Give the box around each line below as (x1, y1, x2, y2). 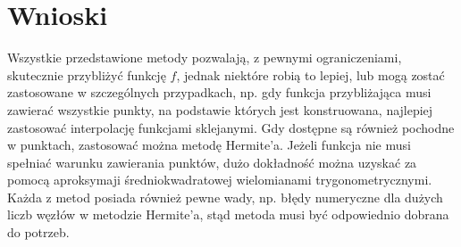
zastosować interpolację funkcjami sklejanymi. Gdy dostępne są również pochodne (7, 118, 455, 136)
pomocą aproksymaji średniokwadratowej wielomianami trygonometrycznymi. (7, 170, 432, 189)
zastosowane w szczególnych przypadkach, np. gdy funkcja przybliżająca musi (7, 83, 432, 102)
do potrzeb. (7, 223, 70, 242)
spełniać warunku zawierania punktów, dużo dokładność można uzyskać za (7, 152, 417, 171)
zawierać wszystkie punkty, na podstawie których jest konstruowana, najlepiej (7, 100, 433, 119)
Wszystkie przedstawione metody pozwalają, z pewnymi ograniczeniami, (7, 48, 402, 67)
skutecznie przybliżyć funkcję (7, 65, 166, 84)
